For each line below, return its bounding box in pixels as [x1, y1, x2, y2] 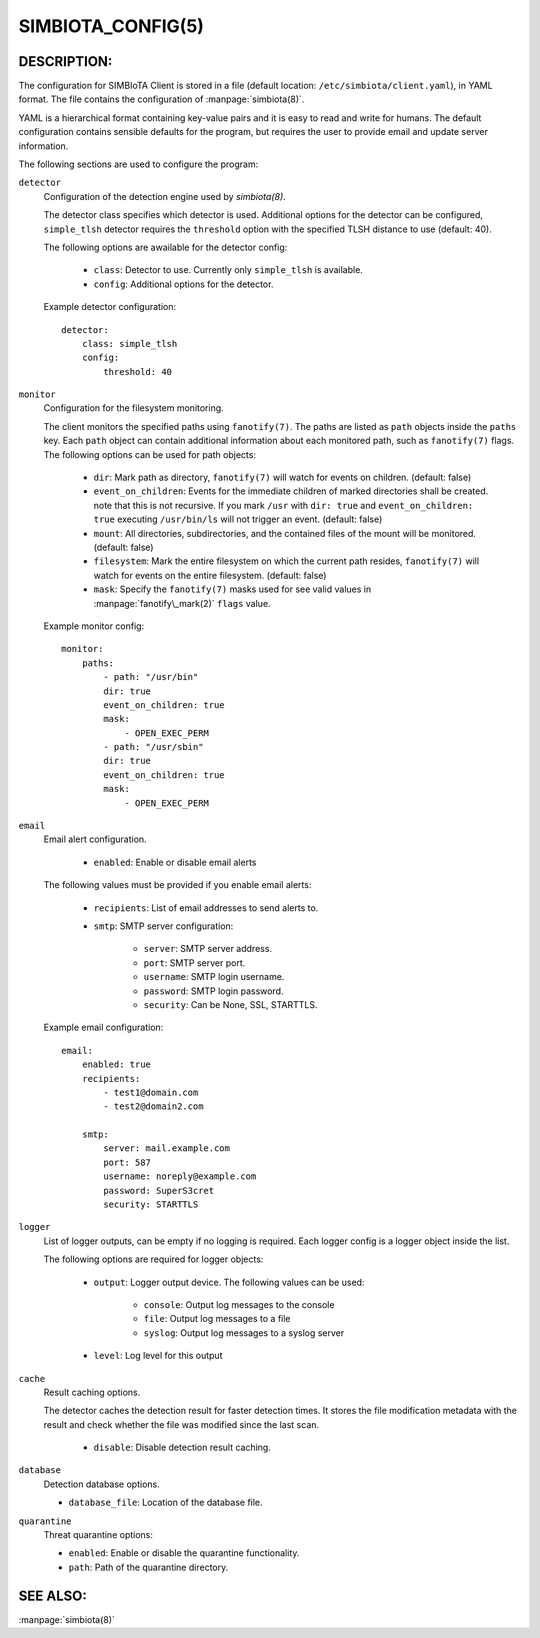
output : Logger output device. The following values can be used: [93, 1276, 365, 1288]
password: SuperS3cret [103, 1185, 215, 1196]
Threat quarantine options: [43, 1529, 154, 1541]
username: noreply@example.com [103, 1171, 257, 1182]
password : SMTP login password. [143, 985, 284, 997]
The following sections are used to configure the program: [18, 158, 259, 170]
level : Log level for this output [93, 1350, 223, 1362]
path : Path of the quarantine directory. [68, 1561, 229, 1573]
